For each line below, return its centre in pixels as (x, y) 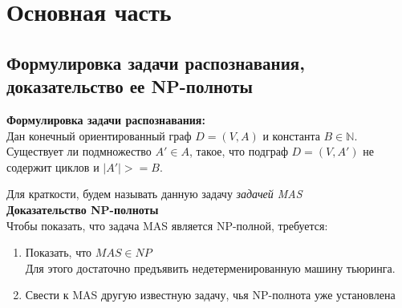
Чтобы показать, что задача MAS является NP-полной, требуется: (167, 225)
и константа (291, 135)
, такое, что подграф (238, 151)
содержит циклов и (53, 166)
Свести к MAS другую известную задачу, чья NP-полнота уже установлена (210, 295)
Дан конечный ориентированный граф (99, 135)
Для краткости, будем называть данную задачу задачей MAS (154, 194)
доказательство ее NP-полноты (130, 86)
